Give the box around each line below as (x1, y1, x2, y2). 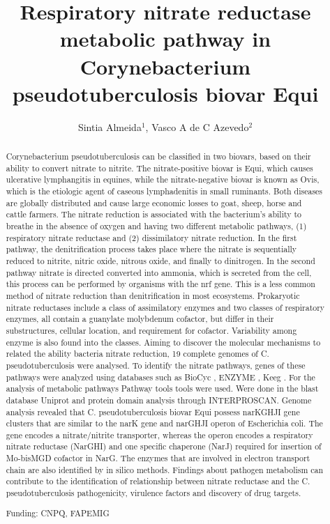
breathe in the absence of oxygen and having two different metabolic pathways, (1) (6, 220, 307, 232)
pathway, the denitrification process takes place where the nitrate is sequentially (6, 243, 297, 255)
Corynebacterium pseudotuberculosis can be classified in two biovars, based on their (6, 151, 311, 162)
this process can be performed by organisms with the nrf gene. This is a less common (6, 278, 315, 290)
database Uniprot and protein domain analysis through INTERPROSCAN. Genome (6, 394, 312, 406)
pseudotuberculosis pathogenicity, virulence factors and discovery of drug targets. (6, 487, 301, 499)
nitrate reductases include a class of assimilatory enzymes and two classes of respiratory (6, 301, 325, 313)
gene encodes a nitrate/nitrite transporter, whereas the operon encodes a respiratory (6, 429, 313, 440)
